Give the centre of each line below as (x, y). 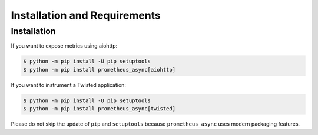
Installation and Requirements (86, 15)
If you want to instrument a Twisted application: (69, 85)
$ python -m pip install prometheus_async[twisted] (100, 109)
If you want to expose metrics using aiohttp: (64, 46)
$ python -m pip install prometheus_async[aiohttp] (100, 70)
